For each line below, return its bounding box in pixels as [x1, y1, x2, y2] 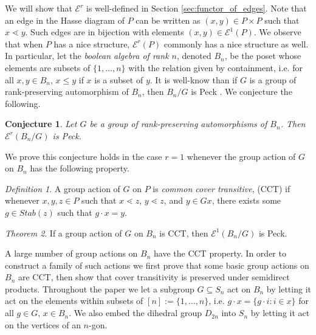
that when [5, 37, 43, 50]
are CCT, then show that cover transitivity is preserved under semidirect [18, 271, 290, 283]
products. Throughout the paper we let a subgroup [5, 282, 194, 295]
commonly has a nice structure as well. [163, 37, 309, 50]
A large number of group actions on [5, 247, 138, 260]
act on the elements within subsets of [5, 294, 143, 307]
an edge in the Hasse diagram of [5, 13, 125, 26]
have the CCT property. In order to [154, 247, 286, 260]
